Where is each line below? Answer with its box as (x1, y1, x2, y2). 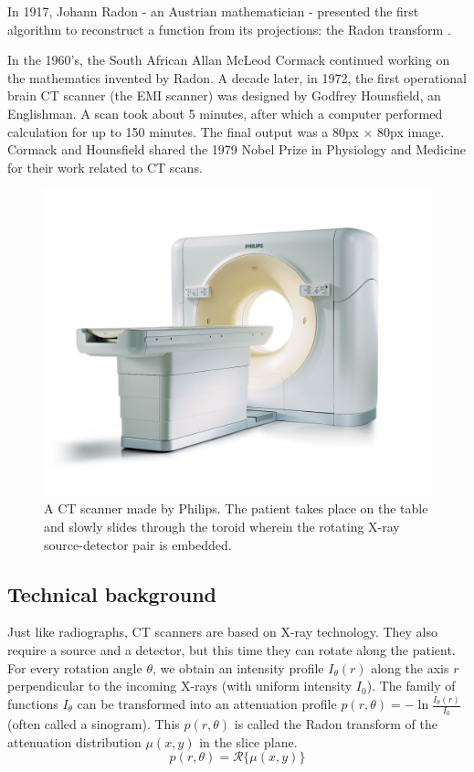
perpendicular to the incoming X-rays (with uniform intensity (7, 676, 353, 695)
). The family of (366, 676, 456, 695)
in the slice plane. (199, 732, 298, 751)
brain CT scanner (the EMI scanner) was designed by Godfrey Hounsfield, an (7, 86, 441, 105)
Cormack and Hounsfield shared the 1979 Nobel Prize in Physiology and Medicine (7, 140, 467, 159)
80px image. (377, 122, 445, 141)
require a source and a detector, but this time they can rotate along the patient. (7, 640, 456, 659)
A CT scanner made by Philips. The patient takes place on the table (44, 499, 428, 518)
